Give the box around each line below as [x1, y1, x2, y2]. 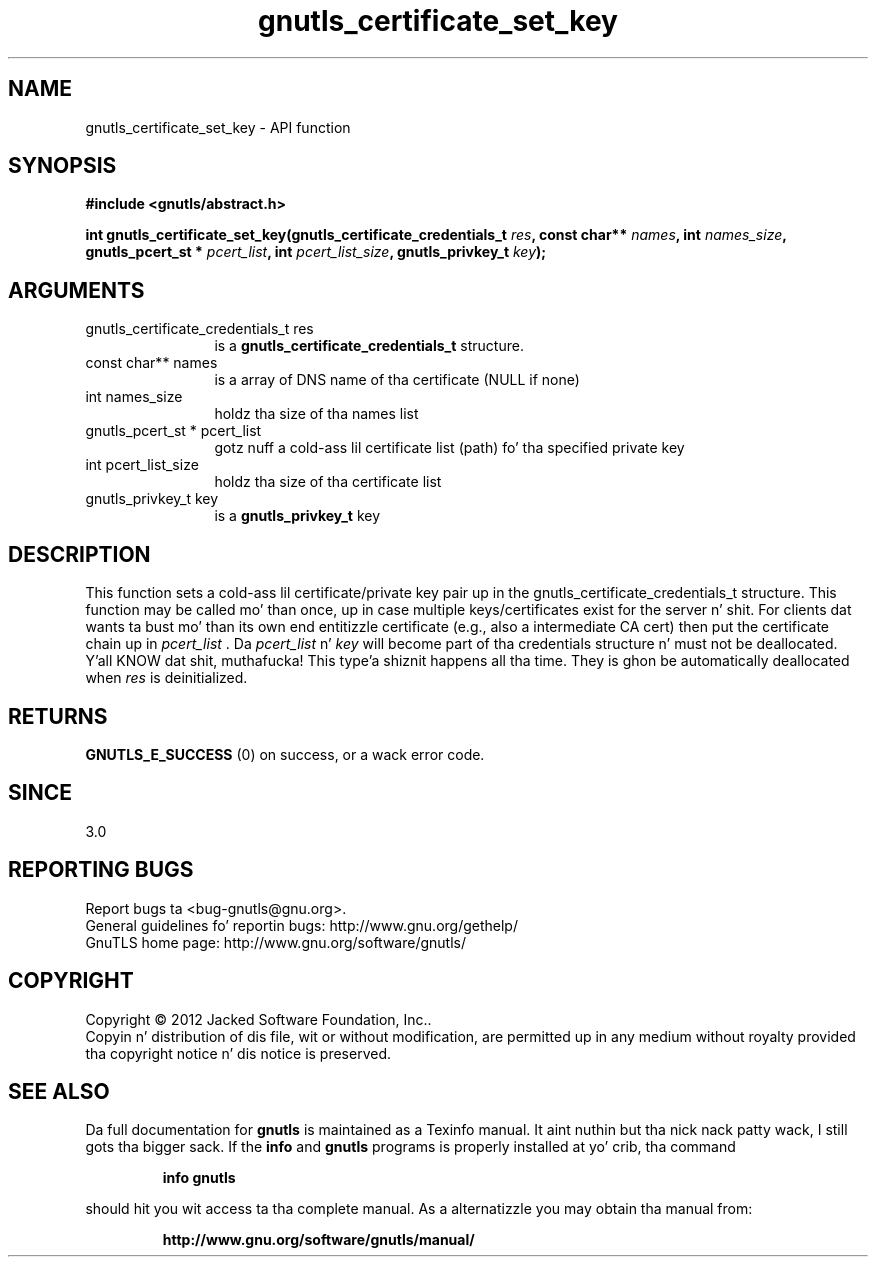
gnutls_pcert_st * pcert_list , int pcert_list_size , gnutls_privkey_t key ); [85, 243, 547, 261]
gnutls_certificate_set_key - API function [85, 118, 351, 136]
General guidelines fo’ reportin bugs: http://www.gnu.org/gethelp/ [85, 916, 518, 934]
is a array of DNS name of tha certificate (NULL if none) [214, 371, 580, 389]
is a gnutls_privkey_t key [214, 507, 381, 525]
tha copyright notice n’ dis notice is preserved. [85, 1044, 392, 1062]
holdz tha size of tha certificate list [214, 473, 442, 491]
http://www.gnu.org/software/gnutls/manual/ [162, 1231, 475, 1249]
